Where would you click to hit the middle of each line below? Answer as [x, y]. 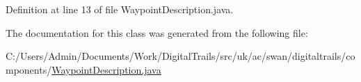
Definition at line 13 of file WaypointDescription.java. [120, 9]
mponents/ [29, 69]
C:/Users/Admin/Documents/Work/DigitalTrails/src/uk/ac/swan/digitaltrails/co [180, 56]
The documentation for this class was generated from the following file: [157, 32]
